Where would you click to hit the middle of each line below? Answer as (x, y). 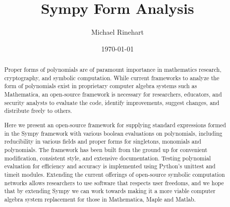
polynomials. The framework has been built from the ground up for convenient (106, 149)
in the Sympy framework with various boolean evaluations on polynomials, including (113, 133)
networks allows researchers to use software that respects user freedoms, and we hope (114, 182)
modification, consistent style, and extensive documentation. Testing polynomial (108, 158)
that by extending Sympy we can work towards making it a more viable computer (110, 191)
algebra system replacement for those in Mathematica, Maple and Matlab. (100, 199)
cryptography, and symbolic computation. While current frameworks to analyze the (112, 78)
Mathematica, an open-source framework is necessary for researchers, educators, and (113, 94)
